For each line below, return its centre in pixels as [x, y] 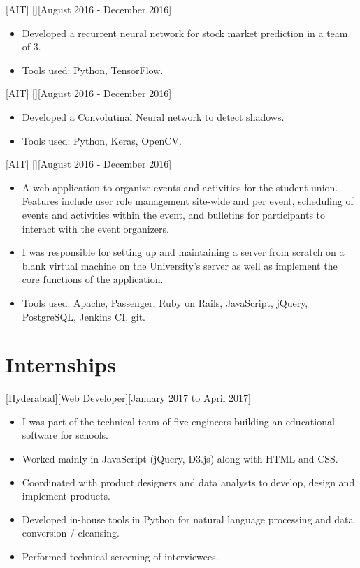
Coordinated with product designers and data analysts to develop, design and [188, 482]
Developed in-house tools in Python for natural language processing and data [188, 519]
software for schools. [65, 435]
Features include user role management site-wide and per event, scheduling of [188, 201]
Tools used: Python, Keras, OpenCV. [102, 140]
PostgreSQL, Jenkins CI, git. [84, 316]
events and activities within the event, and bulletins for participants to [174, 214]
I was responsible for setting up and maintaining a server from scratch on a [183, 252]
